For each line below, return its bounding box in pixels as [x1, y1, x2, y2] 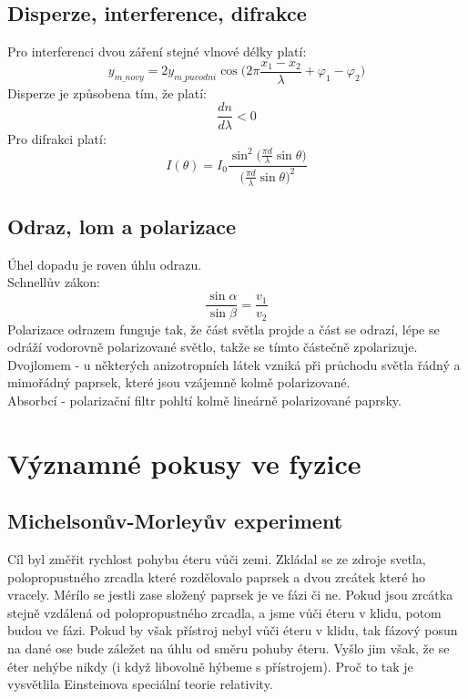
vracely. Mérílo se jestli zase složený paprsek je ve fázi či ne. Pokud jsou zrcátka [7, 585, 453, 604]
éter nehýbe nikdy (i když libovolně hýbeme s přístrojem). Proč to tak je [7, 656, 413, 675]
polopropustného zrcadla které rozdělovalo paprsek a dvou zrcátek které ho [7, 567, 425, 586]
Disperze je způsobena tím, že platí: [7, 83, 207, 102]
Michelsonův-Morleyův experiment [7, 507, 343, 535]
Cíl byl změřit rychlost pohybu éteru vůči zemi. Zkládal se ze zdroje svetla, [7, 550, 426, 569]
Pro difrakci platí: [7, 128, 107, 148]
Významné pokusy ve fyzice [7, 444, 361, 481]
